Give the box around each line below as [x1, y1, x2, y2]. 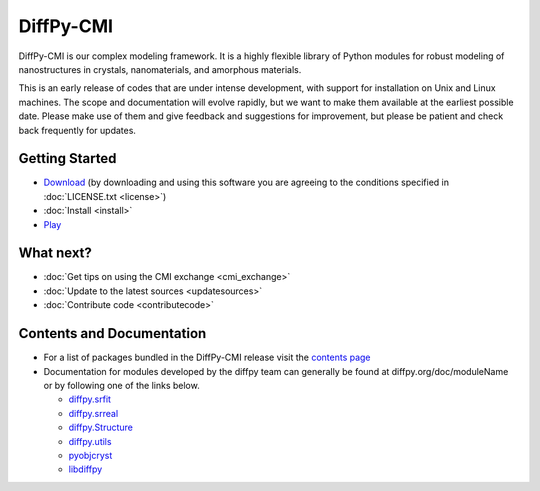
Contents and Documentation [18, 325, 207, 342]
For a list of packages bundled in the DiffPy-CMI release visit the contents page [43, 351, 371, 364]
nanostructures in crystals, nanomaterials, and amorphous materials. [18, 63, 302, 75]
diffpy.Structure [68, 421, 134, 434]
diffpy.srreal [68, 407, 119, 419]
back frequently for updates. [18, 124, 137, 136]
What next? [18, 245, 92, 262]
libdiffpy [68, 463, 103, 475]
